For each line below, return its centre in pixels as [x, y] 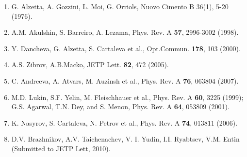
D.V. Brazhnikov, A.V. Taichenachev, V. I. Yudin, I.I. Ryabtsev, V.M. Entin [125, 139]
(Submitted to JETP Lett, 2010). [61, 148]
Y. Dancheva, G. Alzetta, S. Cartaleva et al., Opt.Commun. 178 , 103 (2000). [126, 48]
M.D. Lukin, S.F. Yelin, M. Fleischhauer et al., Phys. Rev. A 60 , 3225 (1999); [127, 97]
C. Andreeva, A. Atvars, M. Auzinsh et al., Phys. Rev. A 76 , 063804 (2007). [125, 80]
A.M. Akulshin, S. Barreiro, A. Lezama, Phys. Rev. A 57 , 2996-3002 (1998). [125, 32]
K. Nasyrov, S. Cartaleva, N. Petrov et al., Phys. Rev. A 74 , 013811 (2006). [124, 122]
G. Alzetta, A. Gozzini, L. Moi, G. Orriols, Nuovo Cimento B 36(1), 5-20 [120, 6]
